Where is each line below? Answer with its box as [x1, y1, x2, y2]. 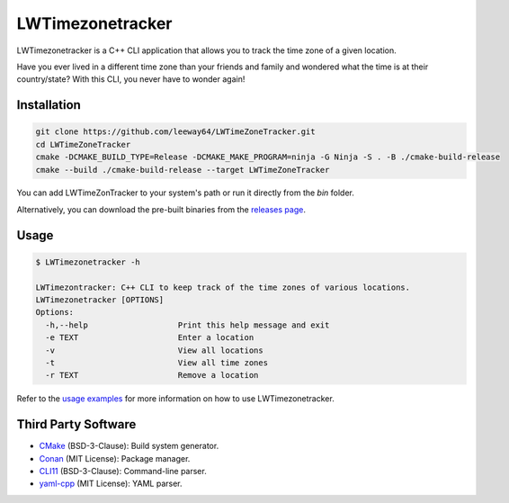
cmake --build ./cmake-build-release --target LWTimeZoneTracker [35, 165, 330, 175]
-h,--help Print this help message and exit [45, 319, 330, 330]
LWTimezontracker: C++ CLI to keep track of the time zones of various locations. [35, 282, 411, 292]
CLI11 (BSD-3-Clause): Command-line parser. [39, 466, 207, 477]
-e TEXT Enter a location [45, 333, 254, 343]
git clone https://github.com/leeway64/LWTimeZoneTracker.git [35, 127, 316, 137]
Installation [16, 97, 81, 112]
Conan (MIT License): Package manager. [39, 453, 191, 463]
